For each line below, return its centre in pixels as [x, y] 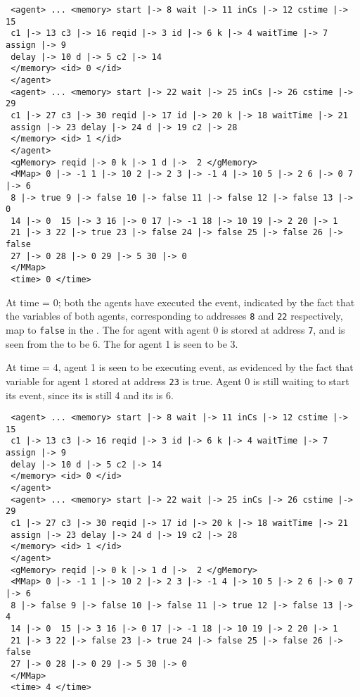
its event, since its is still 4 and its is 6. [90, 395]
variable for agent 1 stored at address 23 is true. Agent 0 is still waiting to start [178, 381]
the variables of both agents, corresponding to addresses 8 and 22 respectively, [174, 316]
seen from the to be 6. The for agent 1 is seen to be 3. [122, 343]
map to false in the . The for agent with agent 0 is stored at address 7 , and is [175, 329]
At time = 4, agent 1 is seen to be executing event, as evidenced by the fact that [180, 367]
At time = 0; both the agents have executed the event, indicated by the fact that [180, 302]
